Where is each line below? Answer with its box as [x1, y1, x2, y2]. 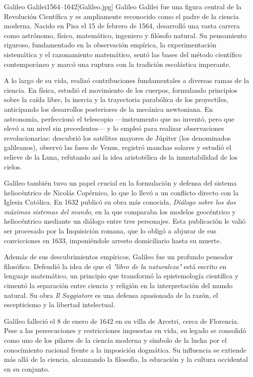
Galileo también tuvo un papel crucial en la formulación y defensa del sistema [4, 178, 237, 188]
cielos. [4, 161, 22, 171]
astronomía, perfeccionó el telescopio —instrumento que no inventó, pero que [4, 113, 234, 124]
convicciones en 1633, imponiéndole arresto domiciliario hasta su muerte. [4, 235, 222, 245]
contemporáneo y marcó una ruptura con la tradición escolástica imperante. [4, 59, 231, 69]
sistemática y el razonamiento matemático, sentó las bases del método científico [4, 49, 242, 59]
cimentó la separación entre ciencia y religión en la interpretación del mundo [4, 280, 233, 291]
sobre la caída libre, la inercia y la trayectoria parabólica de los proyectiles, [4, 94, 229, 105]
